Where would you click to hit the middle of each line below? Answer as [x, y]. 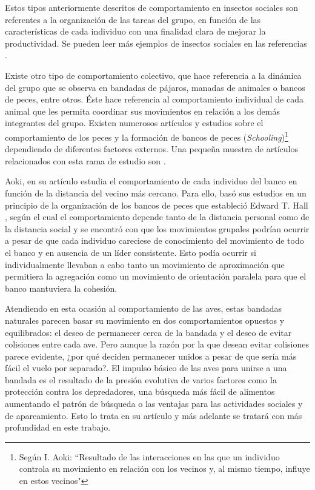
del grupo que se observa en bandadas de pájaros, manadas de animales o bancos [155, 87]
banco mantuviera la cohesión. [61, 288]
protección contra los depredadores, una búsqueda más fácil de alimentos [140, 391]
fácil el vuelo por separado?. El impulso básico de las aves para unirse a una [146, 368]
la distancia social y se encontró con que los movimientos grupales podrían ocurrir [157, 228]
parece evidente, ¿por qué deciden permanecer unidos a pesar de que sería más [151, 356]
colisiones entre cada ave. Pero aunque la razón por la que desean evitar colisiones [157, 344]
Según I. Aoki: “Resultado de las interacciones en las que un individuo [149, 456]
